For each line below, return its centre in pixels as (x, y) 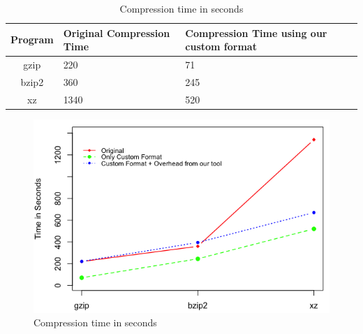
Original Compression (117, 32)
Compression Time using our (256, 32)
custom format (221, 46)
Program (32, 39)
